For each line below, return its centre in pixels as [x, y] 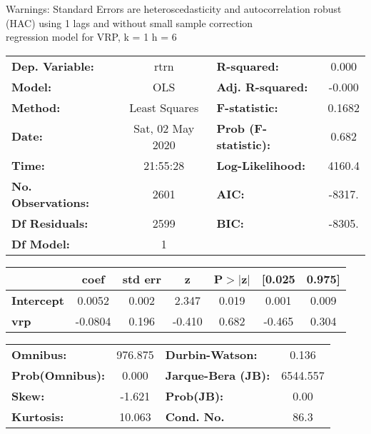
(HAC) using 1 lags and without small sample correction [129, 22]
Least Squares [164, 107]
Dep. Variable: [53, 66]
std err [142, 278]
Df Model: [41, 243]
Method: [36, 107]
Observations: [51, 202]
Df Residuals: [50, 223]
